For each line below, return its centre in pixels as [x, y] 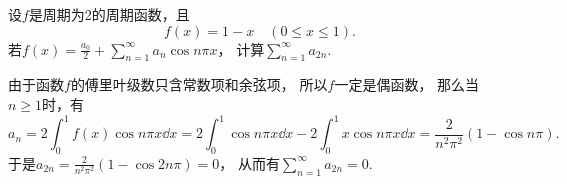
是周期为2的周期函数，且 [109, 14]
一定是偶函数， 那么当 [407, 84]
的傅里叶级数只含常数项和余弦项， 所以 [199, 84]
